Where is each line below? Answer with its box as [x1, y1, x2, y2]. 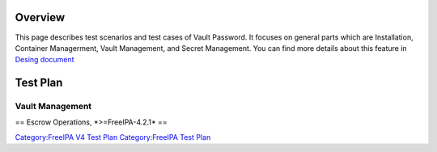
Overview [15, 11, 66, 24]
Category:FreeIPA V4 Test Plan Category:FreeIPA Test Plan [15, 132, 211, 141]
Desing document [15, 55, 74, 65]
